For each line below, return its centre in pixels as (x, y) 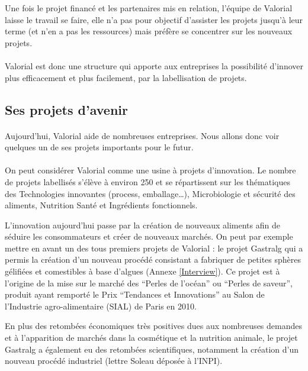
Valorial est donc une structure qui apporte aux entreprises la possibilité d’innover (154, 65)
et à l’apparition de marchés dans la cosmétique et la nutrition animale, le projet (151, 338)
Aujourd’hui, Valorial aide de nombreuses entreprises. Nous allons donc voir (142, 135)
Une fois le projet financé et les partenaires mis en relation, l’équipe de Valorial (149, 8)
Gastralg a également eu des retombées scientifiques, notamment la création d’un (152, 349)
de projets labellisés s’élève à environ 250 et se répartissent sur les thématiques (147, 181)
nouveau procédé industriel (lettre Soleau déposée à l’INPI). (114, 361)
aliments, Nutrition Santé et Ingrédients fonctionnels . (101, 205)
